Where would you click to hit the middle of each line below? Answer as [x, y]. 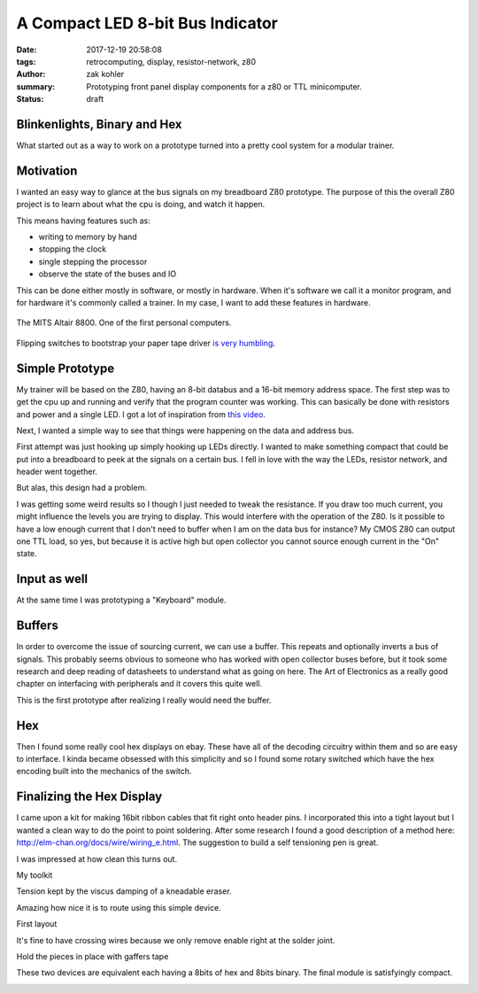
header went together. [57, 472]
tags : [26, 61]
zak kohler [105, 74]
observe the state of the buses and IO [108, 274]
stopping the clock [72, 249]
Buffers [38, 626]
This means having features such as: [83, 221]
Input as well [52, 579]
